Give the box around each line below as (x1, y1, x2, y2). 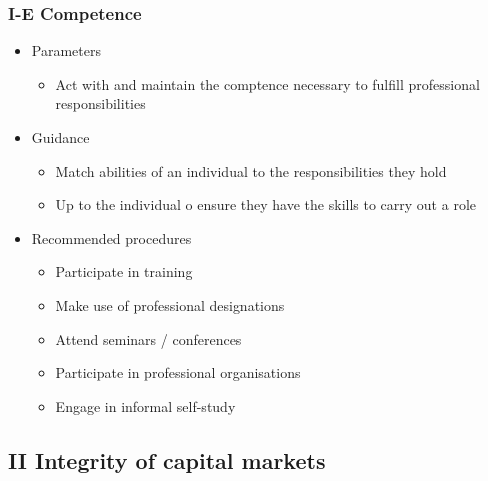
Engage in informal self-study (55, 395, 236, 416)
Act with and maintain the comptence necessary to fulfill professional (55, 73, 480, 94)
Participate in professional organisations (55, 362, 301, 383)
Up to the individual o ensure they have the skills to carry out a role (55, 194, 476, 215)
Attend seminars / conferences (55, 328, 242, 349)
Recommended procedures (31, 227, 192, 248)
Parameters (31, 40, 101, 61)
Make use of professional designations (55, 294, 285, 315)
